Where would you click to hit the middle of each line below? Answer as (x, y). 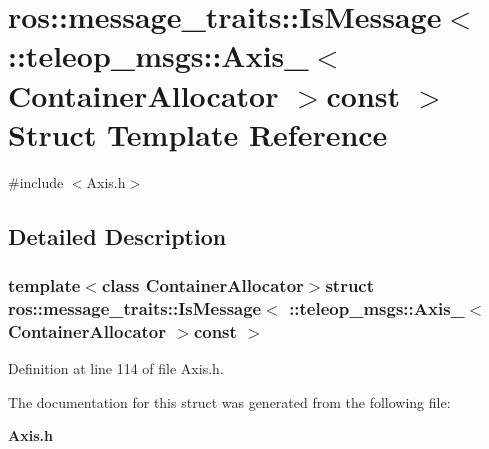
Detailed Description (117, 235)
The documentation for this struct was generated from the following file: (229, 401)
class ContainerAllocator (202, 284)
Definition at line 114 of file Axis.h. (116, 368)
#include (36, 181)
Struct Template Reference (198, 133)
